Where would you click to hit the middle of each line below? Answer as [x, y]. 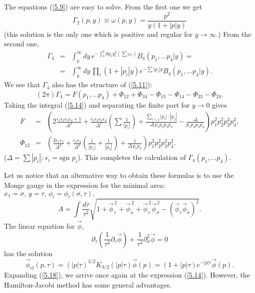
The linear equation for [39, 226]
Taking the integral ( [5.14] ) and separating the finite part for [97, 104]
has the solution [28, 253]
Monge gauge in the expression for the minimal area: [85, 185]
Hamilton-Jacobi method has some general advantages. [88, 284]
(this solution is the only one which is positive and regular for [98, 34]
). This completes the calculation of [132, 157]
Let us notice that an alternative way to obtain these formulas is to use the [119, 175]
